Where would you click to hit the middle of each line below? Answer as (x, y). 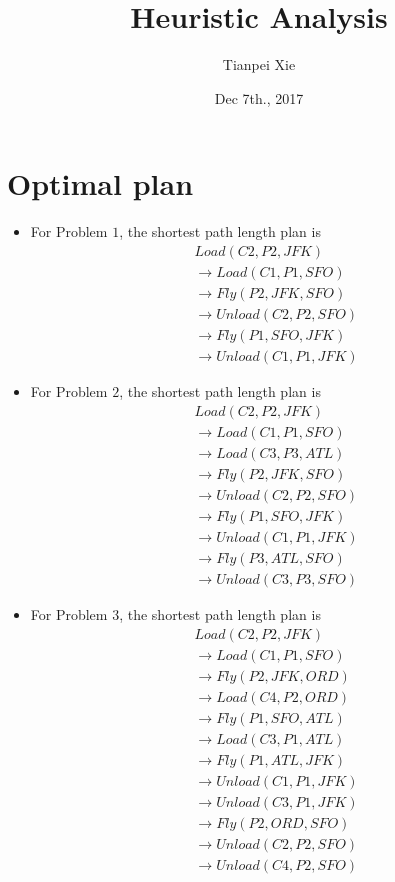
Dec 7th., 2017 (259, 97)
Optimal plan (100, 183)
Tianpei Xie (259, 64)
